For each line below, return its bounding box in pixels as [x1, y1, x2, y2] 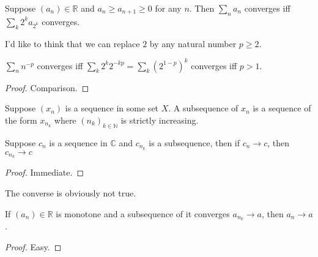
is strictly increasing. [120, 113, 199, 126]
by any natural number [149, 37, 237, 50]
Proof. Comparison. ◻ [5, 81, 89, 94]
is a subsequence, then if [149, 136, 240, 149]
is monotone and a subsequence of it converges [56, 207, 230, 220]
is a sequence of [253, 102, 311, 114]
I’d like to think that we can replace [5, 37, 140, 50]
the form [5, 113, 37, 126]
